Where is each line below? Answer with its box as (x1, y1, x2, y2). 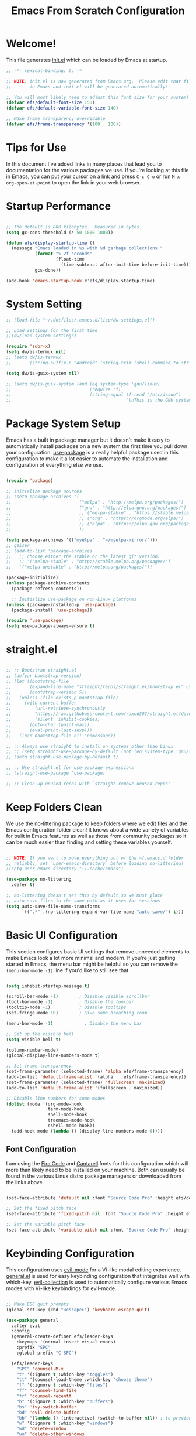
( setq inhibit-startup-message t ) (6, 983, 90, 989)
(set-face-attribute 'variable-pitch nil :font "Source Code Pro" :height (6, 1227, 192, 1233)
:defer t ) (11, 882, 35, 888)
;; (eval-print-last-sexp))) (6, 727, 93, 733)
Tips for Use (6, 141, 66, 155)
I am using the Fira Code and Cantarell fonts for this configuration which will (6, 1160, 188, 1167)
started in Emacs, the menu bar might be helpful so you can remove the (6, 960, 178, 967)
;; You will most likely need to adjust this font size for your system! (6, 94, 190, 100)
